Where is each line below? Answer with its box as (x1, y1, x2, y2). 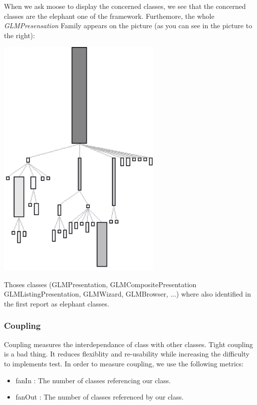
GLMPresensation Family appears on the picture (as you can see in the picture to (4, 20, 252, 31)
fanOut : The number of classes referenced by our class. (15, 392, 184, 402)
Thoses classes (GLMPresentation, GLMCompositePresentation (4, 279, 197, 289)
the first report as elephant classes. (4, 298, 109, 308)
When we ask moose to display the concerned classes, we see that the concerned (4, 1, 246, 11)
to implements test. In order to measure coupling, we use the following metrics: (4, 358, 244, 368)
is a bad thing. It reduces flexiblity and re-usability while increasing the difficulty (4, 349, 250, 359)
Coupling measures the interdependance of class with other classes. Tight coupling (4, 339, 253, 349)
